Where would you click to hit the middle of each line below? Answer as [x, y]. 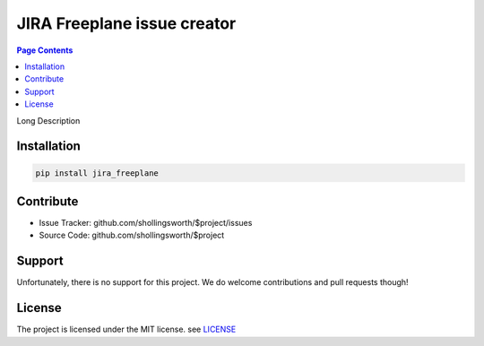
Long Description [48, 120]
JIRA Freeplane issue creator [126, 23]
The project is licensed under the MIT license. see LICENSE [126, 329]
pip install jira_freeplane [97, 173]
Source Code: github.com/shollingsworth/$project [132, 235]
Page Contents [45, 50]
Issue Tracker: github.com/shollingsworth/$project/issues [146, 223]
